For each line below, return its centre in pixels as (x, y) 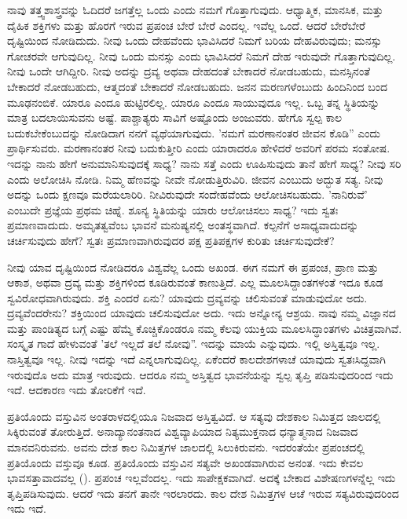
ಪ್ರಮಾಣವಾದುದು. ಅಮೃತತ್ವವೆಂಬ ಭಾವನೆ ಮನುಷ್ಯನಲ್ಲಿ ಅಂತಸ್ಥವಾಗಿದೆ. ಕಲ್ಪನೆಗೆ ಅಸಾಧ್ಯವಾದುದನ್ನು (183, 225)
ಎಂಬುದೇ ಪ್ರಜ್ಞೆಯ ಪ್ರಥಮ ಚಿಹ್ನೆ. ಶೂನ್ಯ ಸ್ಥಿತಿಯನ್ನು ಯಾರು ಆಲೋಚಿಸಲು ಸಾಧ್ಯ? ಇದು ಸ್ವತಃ (173, 209)
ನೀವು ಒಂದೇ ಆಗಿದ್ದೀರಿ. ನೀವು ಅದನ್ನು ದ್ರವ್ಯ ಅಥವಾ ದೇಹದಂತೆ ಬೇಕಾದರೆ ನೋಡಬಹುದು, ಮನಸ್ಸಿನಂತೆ (189, 71)
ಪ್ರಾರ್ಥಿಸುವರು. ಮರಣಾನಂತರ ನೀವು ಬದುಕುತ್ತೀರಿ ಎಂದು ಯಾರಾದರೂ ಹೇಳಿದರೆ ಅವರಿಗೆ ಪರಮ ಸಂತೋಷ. (199, 148)
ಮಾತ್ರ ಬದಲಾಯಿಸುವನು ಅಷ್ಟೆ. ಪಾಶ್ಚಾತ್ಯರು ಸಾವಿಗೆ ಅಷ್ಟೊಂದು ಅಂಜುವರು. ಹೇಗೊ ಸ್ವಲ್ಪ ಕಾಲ (174, 117)
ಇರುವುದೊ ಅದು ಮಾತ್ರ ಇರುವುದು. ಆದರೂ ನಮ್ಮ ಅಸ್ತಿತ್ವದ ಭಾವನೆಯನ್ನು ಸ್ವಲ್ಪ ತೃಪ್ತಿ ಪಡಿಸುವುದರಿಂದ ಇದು (200, 374)
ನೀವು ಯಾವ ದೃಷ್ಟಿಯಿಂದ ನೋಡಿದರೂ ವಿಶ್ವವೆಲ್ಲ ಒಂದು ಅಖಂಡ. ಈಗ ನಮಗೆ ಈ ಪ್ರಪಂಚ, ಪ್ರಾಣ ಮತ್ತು (193, 267)
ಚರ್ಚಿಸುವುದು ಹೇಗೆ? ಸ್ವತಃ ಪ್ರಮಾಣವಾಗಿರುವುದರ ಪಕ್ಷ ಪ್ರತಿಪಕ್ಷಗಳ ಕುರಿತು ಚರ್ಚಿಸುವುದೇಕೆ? (171, 240)
